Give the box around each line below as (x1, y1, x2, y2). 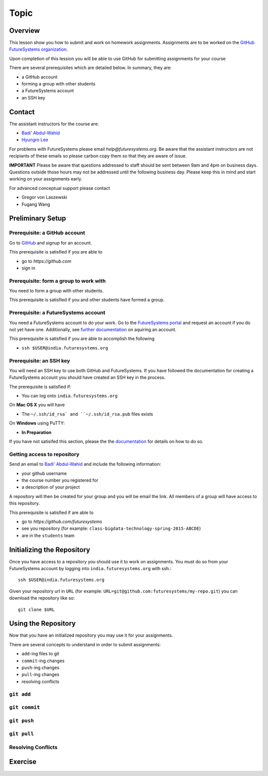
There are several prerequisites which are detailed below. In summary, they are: (9, 65, 172, 71)
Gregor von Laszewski (21, 194, 67, 200)
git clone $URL (18, 606, 55, 612)
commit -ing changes (21, 658, 65, 664)
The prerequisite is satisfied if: (9, 383, 71, 390)
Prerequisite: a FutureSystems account (9, 309, 106, 316)
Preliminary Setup (9, 214, 67, 223)
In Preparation (21, 429, 52, 435)
